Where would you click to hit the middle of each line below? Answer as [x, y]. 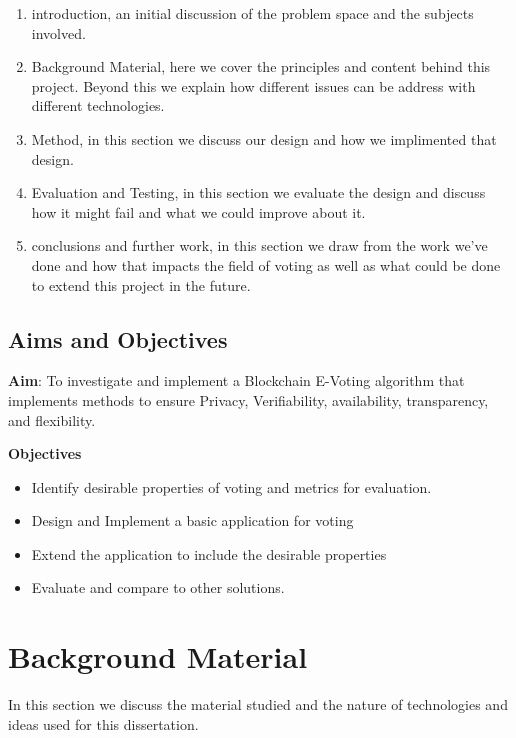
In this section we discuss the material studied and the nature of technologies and [258, 704]
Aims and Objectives [118, 338]
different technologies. [98, 105]
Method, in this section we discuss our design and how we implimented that [264, 138]
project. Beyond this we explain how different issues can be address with [253, 85]
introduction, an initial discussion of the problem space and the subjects [252, 13]
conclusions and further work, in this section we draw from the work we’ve [259, 245]
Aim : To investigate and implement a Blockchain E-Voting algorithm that [236, 380]
